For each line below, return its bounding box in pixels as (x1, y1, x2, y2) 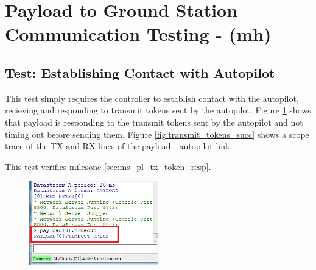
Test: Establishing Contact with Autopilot (5, 63, 275, 82)
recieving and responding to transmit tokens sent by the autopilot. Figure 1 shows (5, 104, 311, 116)
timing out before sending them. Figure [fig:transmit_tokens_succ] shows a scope (5, 127, 309, 140)
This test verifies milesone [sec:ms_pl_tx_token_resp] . (5, 160, 211, 172)
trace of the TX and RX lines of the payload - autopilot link (5, 140, 230, 152)
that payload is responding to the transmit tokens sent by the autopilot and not (5, 115, 303, 128)
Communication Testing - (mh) (5, 21, 272, 46)
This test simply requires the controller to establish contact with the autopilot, (5, 91, 299, 104)
